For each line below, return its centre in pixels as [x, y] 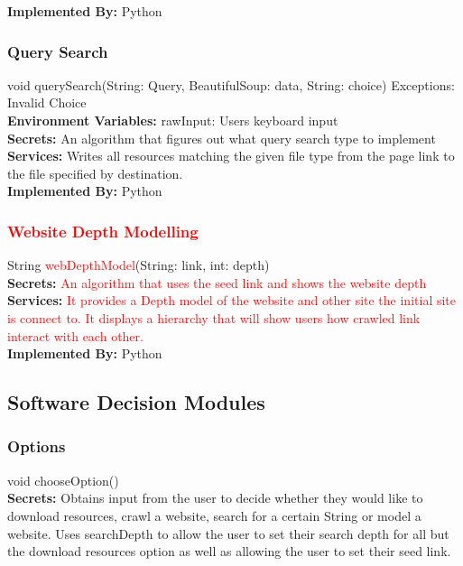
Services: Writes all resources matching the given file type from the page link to [231, 156]
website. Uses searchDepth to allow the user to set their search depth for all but [228, 533]
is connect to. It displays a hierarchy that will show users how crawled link [214, 317]
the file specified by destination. [95, 173]
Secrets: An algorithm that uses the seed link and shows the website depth [217, 282]
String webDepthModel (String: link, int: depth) [139, 265]
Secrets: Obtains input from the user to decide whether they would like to [215, 498]
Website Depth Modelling [103, 231]
